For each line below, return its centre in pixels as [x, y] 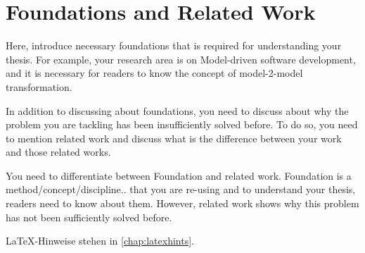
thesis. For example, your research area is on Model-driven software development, [181, 59]
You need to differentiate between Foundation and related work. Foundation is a [179, 175]
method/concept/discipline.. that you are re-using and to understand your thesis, [181, 189]
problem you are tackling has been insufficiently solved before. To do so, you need [182, 124]
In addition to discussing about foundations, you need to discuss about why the [177, 110]
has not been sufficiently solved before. [89, 217]
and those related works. [58, 152]
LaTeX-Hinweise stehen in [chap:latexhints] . [100, 241]
